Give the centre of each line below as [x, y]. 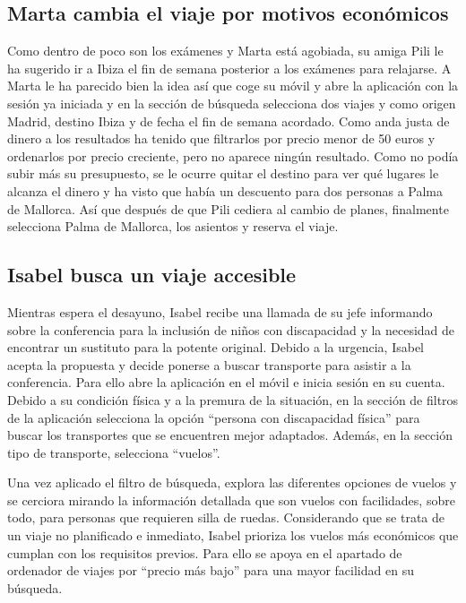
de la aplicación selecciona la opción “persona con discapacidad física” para [214, 417]
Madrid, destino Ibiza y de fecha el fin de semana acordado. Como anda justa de [229, 121]
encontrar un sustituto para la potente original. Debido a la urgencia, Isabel [216, 347]
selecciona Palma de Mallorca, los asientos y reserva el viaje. [173, 226]
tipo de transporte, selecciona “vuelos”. [114, 452]
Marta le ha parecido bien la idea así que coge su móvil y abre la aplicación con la [233, 86]
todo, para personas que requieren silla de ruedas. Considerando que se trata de [226, 517]
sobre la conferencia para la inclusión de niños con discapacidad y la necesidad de [231, 329]
